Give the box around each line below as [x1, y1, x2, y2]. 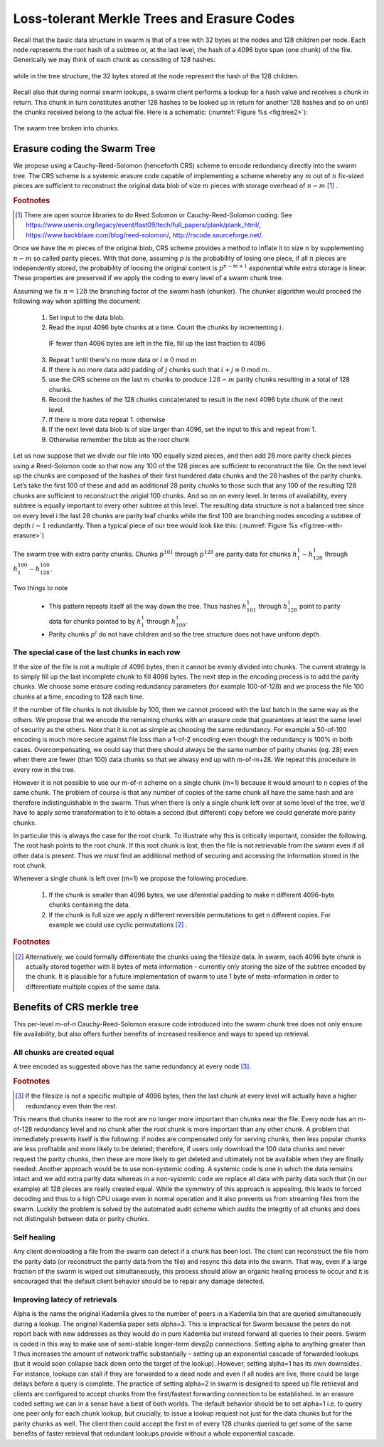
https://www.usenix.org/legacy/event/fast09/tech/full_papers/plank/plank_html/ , [26, 221, 261, 230]
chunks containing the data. [48, 900, 131, 909]
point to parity [299, 602, 341, 611]
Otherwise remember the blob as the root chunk [48, 435, 190, 443]
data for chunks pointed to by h [48, 617, 142, 625]
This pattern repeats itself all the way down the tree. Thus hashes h [48, 602, 247, 611]
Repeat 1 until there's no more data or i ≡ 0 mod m [48, 355, 197, 364]
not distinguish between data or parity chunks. [13, 1215, 150, 1223]
